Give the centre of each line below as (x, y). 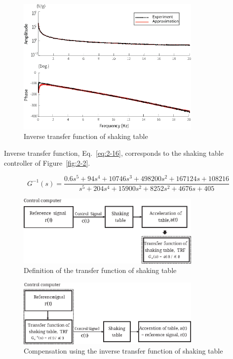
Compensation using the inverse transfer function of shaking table (123, 351)
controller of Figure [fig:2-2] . (47, 162)
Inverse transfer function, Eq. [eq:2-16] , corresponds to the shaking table (114, 153)
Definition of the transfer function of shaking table (100, 270)
